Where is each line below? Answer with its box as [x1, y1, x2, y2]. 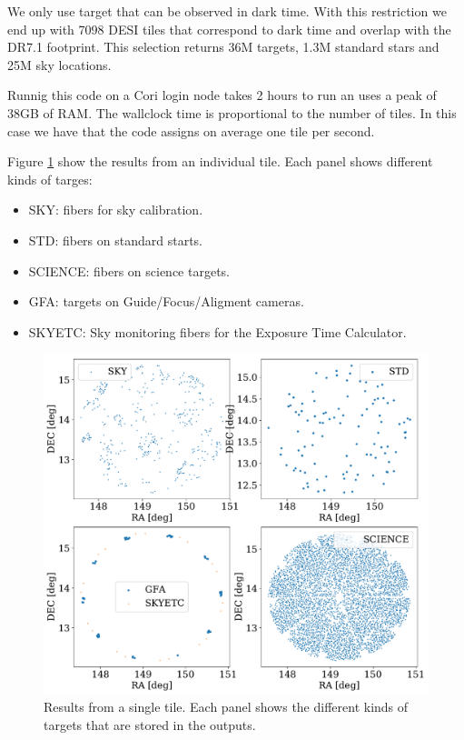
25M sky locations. [7, 55, 112, 74]
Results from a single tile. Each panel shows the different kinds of [44, 697, 409, 716]
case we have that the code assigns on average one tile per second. [7, 121, 375, 140]
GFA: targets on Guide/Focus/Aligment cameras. [28, 292, 304, 311]
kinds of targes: [7, 169, 93, 188]
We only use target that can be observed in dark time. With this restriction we [7, 2, 447, 20]
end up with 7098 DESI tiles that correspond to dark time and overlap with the [7, 19, 451, 38]
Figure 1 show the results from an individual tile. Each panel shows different [7, 152, 433, 171]
